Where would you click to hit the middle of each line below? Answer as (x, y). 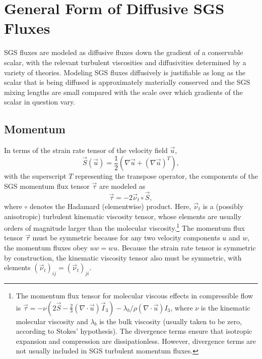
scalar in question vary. (40, 102)
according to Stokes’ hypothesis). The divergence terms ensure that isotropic (134, 331)
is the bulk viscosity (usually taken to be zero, (171, 321)
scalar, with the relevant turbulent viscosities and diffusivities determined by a (125, 62)
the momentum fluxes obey (46, 248)
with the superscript (35, 176)
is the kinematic (225, 307)
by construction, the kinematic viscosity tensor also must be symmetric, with (123, 257)
